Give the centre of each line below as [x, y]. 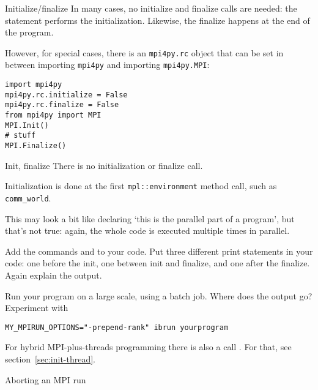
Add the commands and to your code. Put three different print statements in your [159, 251]
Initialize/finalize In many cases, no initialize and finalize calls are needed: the [151, 8]
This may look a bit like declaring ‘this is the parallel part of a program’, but [150, 218]
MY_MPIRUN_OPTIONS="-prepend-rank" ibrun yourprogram [117, 327]
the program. [29, 32]
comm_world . [28, 197]
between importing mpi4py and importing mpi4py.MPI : [107, 65]
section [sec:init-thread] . [50, 359]
